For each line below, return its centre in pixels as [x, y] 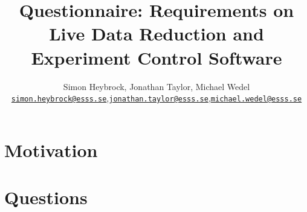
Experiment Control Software [157, 57]
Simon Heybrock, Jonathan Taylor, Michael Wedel [157, 86]
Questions [46, 197]
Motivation [51, 149]
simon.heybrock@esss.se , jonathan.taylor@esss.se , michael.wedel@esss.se [157, 98]
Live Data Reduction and [157, 34]
